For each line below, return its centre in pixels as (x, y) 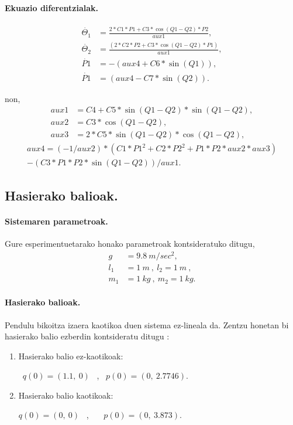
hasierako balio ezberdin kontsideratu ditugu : (87, 336)
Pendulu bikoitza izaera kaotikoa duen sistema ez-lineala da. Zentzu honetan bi (147, 324)
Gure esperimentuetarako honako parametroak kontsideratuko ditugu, (130, 244)
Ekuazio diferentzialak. (52, 7)
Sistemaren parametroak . (56, 221)
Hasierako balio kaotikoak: (66, 395)
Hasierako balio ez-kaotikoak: (71, 356)
